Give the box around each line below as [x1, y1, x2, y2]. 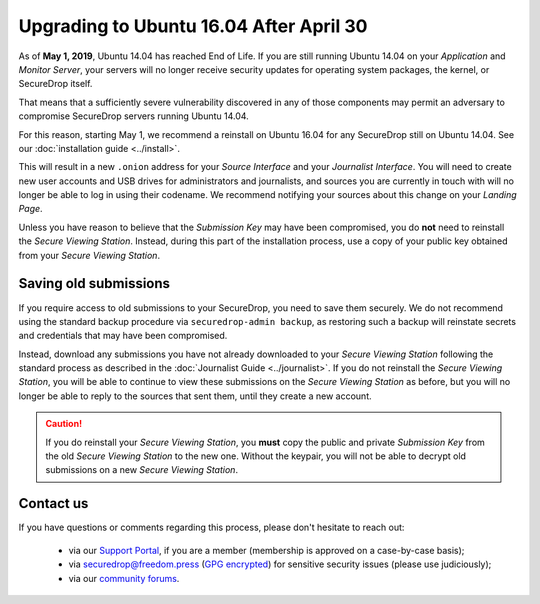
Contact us [18, 495, 89, 512]
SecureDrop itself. [18, 78, 93, 90]
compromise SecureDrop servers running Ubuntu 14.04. [18, 110, 249, 122]
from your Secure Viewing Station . [18, 249, 160, 261]
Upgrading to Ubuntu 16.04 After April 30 [18, 15, 368, 37]
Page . [18, 203, 44, 215]
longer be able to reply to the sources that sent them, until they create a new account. [18, 390, 372, 402]
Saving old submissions [18, 275, 170, 292]
